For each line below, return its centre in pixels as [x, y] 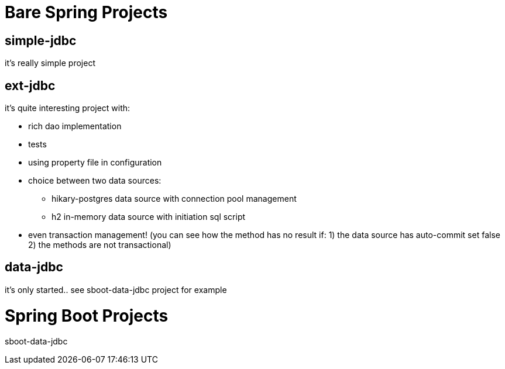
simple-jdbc [41, 40]
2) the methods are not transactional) [100, 245]
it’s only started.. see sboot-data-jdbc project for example [116, 289]
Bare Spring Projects [86, 12]
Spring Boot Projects [87, 315]
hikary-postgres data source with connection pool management [174, 199]
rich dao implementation [75, 126]
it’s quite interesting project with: [68, 108]
